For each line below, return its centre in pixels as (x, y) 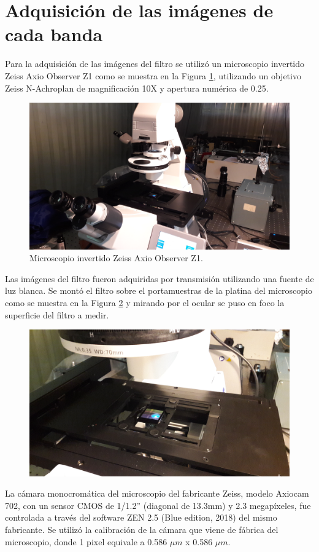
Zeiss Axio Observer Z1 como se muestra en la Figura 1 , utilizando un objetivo (153, 75)
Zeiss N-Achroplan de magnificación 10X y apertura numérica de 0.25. (137, 88)
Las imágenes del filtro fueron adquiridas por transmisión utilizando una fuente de (159, 278)
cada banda (54, 34)
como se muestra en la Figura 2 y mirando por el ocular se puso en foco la (145, 302)
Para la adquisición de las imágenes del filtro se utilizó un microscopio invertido (155, 64)
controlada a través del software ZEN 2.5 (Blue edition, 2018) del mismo (141, 517)
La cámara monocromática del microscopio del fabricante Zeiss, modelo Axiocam (157, 493)
